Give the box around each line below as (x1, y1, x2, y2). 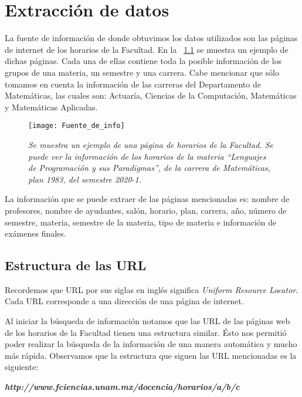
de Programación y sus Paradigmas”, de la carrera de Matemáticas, (28, 162, 271, 174)
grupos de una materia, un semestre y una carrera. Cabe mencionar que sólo (5, 66, 280, 78)
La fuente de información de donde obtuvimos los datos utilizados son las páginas (5, 32, 298, 44)
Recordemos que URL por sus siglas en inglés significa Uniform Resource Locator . (5, 283, 298, 295)
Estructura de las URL (5, 256, 147, 274)
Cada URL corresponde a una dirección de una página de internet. (5, 295, 244, 307)
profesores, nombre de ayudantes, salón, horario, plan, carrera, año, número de (5, 204, 287, 216)
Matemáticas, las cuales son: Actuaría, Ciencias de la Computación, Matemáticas (5, 89, 297, 102)
